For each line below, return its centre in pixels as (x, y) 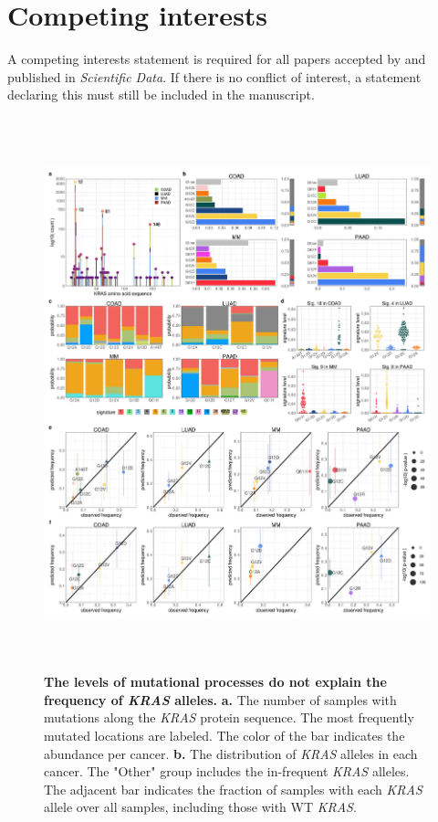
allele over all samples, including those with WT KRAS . (200, 807)
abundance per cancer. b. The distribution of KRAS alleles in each (231, 753)
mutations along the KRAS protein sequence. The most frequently (229, 717)
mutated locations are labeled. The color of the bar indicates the (224, 735)
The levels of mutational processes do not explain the (215, 682)
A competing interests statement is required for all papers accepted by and (217, 59)
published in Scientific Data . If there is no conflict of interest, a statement (214, 76)
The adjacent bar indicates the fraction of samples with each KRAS (233, 789)
